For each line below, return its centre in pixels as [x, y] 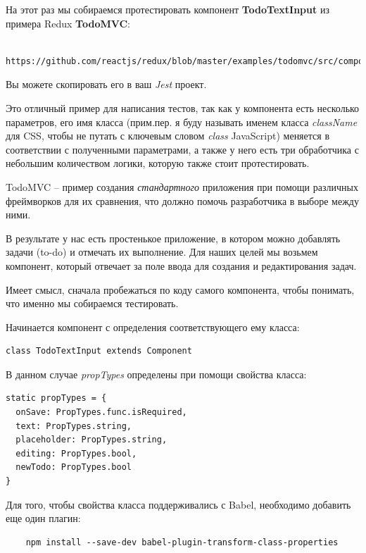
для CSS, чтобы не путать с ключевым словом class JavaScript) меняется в [168, 136]
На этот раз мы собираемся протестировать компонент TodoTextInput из [168, 9]
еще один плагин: [43, 518]
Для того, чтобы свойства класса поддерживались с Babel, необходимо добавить [178, 504]
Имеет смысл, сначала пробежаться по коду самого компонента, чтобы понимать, [180, 289]
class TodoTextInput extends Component [99, 351]
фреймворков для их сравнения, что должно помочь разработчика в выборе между [182, 200]
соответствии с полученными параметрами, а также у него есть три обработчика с [182, 149]
